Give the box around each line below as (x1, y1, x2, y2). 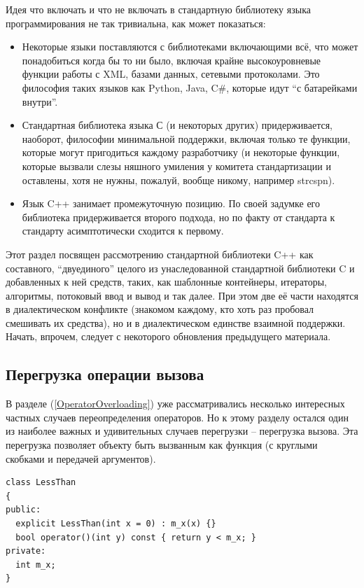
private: (6, 546, 46, 556)
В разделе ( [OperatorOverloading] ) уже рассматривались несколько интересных (6, 396, 345, 411)
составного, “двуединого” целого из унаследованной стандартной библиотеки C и (6, 260, 355, 275)
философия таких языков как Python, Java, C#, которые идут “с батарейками (22, 80, 358, 94)
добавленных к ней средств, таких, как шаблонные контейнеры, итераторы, (6, 274, 327, 289)
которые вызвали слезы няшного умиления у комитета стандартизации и (22, 158, 331, 173)
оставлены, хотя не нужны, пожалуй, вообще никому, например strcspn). (22, 172, 335, 187)
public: (6, 505, 41, 515)
